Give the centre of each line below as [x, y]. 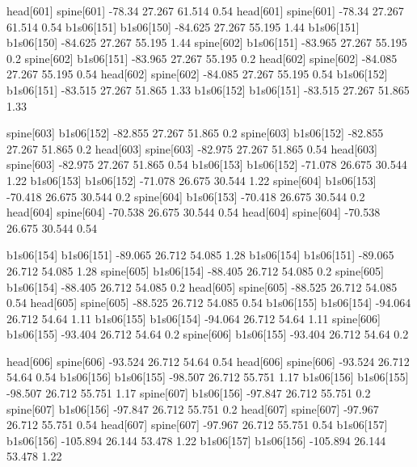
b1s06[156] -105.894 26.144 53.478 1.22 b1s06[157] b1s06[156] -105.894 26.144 [196, 440]
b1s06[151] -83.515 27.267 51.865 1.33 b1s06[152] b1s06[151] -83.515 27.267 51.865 [208, 89]
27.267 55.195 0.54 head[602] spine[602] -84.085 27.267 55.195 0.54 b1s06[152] [197, 74]
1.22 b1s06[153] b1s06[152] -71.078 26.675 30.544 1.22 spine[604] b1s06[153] [192, 180]
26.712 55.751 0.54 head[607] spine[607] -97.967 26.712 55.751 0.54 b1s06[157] [197, 425]
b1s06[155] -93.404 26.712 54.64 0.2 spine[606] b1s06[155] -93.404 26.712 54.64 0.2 [208, 334]
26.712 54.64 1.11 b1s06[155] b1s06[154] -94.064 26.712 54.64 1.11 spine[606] [194, 318]
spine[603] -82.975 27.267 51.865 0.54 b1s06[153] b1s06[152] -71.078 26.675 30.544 [207, 164]
